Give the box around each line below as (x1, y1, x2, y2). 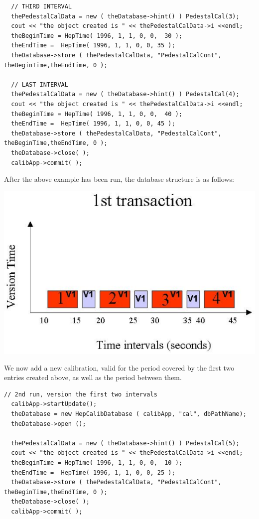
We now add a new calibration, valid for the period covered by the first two (4, 362, 235, 373)
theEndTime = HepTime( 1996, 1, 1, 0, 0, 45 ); (11, 120, 175, 128)
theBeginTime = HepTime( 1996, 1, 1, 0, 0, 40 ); (11, 110, 182, 118)
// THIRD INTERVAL (11, 3, 72, 10)
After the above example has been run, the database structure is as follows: (4, 174, 234, 184)
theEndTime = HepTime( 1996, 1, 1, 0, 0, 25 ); (11, 469, 175, 476)
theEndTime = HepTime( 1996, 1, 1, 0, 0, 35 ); (11, 42, 175, 49)
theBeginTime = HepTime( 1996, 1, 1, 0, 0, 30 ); (11, 32, 182, 39)
